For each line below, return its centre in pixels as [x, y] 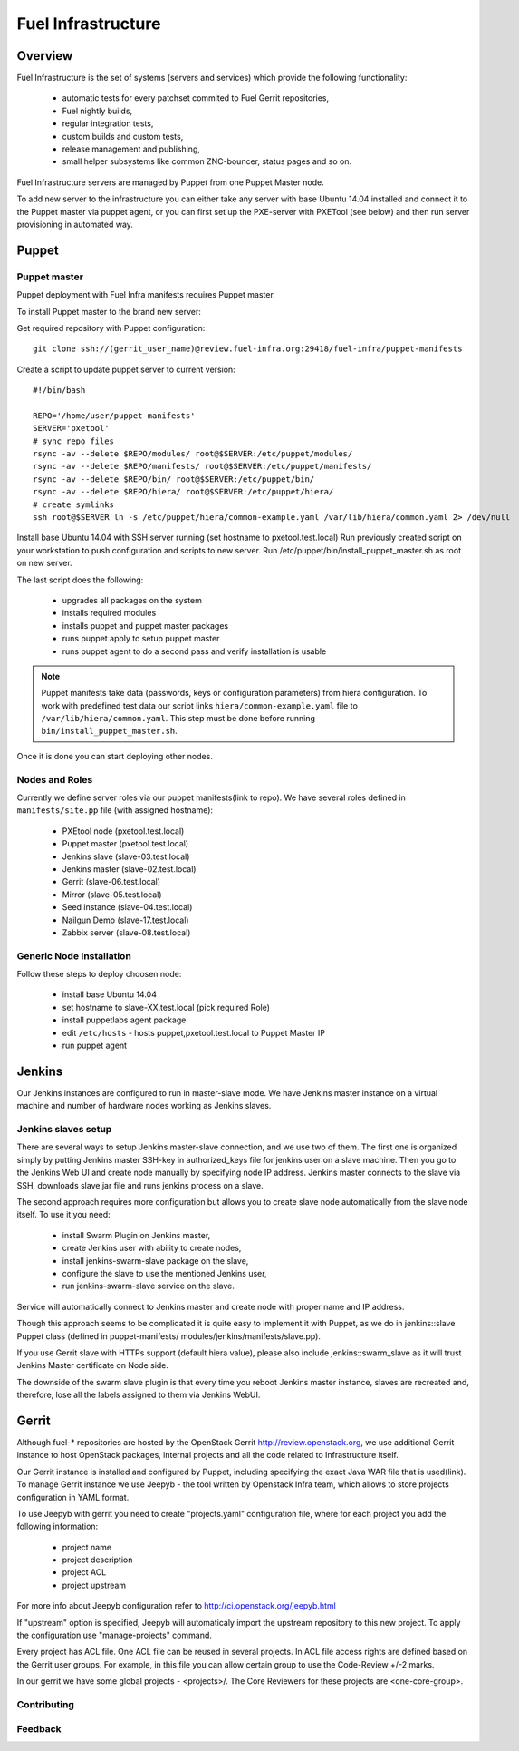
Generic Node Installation [74, 955]
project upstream [94, 1585]
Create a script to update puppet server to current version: [126, 369]
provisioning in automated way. [75, 224]
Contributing [45, 1704]
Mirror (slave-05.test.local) [112, 895]
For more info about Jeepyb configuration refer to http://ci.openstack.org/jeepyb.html [177, 1606]
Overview [45, 56]
